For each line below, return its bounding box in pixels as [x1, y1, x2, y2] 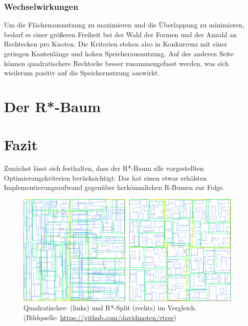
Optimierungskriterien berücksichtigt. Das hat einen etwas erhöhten [4, 172, 207, 183]
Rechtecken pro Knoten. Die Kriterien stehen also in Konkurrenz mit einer [4, 39, 227, 49]
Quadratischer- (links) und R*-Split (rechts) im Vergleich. [23, 303, 197, 313]
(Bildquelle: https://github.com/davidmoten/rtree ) [23, 312, 177, 322]
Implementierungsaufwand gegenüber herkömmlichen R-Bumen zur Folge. [4, 182, 225, 192]
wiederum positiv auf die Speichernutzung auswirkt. [4, 68, 160, 78]
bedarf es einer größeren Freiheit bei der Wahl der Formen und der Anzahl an [4, 29, 237, 39]
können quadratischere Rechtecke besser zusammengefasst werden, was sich [4, 58, 229, 68]
